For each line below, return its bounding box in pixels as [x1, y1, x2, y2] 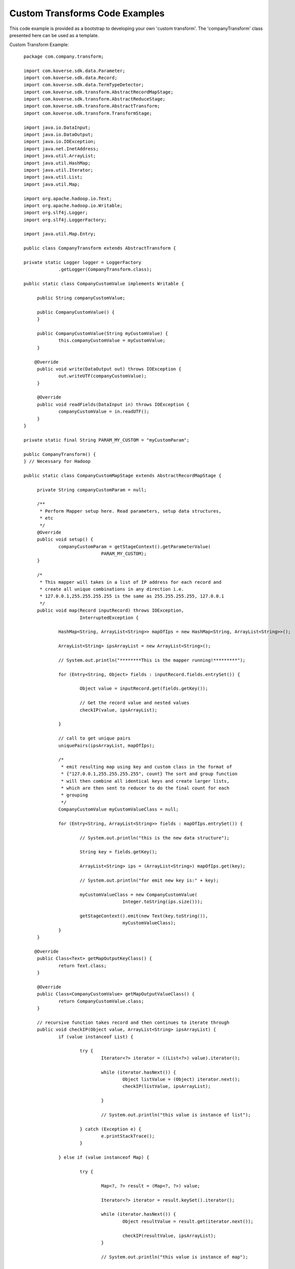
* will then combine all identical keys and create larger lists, [61, 778, 230, 784]
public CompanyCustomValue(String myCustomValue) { [37, 330, 168, 336]
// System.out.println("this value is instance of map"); [101, 1254, 248, 1260]
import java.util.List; [23, 174, 83, 180]
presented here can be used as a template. [9, 32, 99, 38]
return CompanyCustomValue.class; [58, 998, 144, 1004]
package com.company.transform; [23, 53, 104, 59]
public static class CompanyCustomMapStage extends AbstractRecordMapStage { [23, 473, 222, 478]
